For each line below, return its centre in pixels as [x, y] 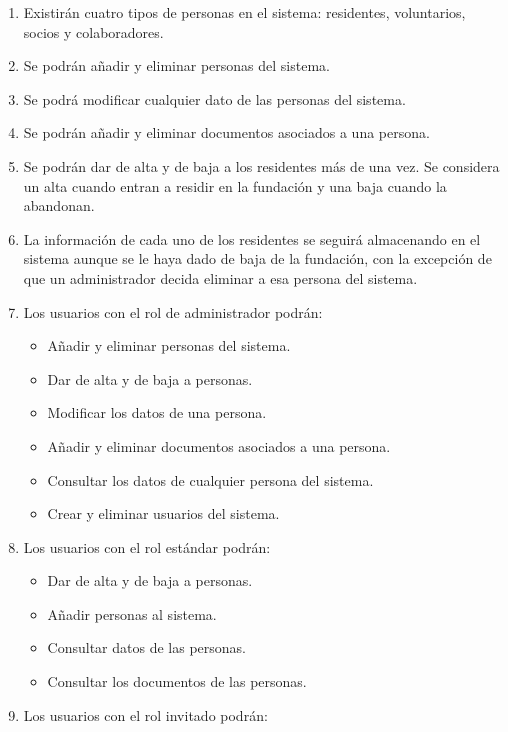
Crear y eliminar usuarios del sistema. [163, 513]
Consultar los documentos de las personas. [177, 681]
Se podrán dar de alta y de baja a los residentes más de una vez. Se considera [261, 165]
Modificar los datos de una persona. [157, 412]
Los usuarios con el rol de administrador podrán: [173, 311]
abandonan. [59, 205]
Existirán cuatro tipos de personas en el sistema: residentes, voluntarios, [244, 12]
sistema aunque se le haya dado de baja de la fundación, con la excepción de [257, 258]
